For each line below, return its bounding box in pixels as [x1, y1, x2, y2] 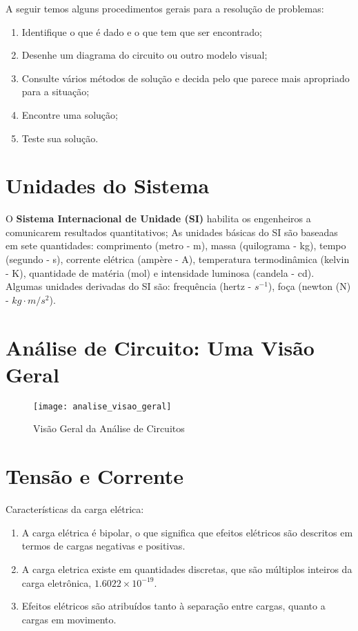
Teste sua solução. [21, 130, 99, 145]
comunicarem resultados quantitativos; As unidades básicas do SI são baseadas [6, 224, 338, 239]
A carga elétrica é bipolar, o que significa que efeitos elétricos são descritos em [21, 525, 353, 539]
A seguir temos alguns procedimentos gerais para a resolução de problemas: [6, 1, 324, 15]
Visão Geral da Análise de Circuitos [33, 421, 185, 436]
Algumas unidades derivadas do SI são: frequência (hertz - [6, 279, 252, 293]
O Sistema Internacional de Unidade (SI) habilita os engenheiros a [6, 211, 311, 226]
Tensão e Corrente [6, 462, 183, 490]
